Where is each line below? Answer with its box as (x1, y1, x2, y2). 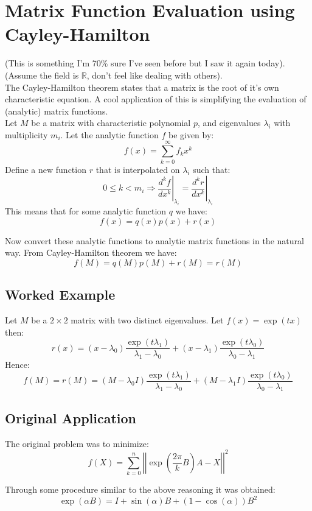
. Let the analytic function (60, 128, 159, 141)
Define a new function (5, 163, 86, 175)
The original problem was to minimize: (5, 437, 149, 449)
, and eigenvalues (197, 116, 261, 129)
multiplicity (5, 128, 48, 141)
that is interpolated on (95, 163, 180, 175)
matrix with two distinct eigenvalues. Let (71, 313, 224, 326)
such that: (193, 163, 231, 175)
